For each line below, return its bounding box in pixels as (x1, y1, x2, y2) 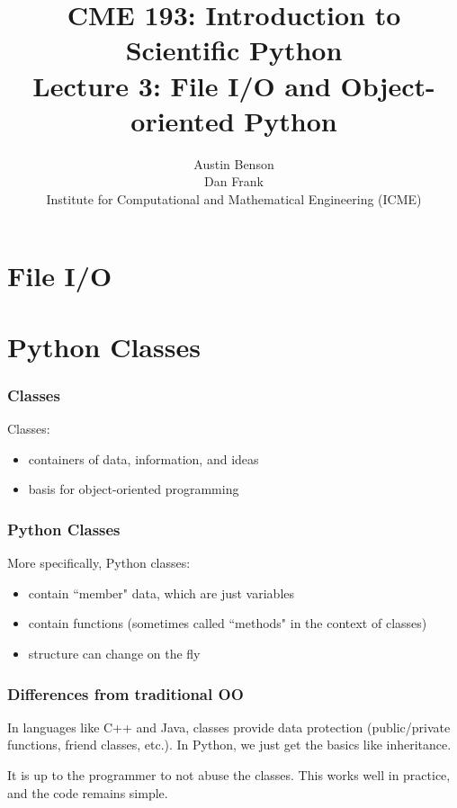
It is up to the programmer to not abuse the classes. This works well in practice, (7, 766, 451, 785)
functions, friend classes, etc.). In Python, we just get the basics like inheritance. (7, 735, 452, 754)
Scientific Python (125, 31, 343, 68)
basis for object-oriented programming (28, 480, 239, 498)
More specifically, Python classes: (7, 553, 191, 572)
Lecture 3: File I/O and (32, 67, 331, 103)
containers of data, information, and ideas (28, 449, 259, 468)
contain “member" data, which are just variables (28, 583, 295, 602)
